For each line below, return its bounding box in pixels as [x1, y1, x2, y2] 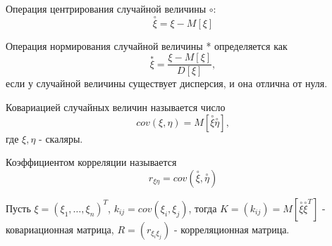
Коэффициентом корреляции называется [6, 155, 177, 169]
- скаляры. [39, 131, 83, 145]
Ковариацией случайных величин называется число [6, 100, 226, 115]
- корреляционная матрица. [173, 221, 290, 236]
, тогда [188, 200, 217, 215]
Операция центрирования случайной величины [6, 1, 207, 15]
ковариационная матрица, [6, 221, 114, 236]
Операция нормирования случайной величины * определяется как [6, 38, 288, 53]
